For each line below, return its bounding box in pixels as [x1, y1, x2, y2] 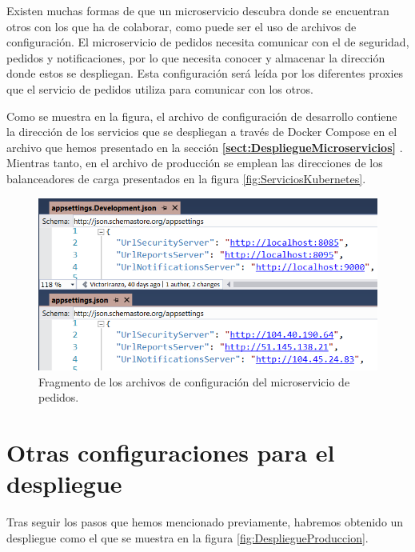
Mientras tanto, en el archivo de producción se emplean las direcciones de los [6, 154, 383, 171]
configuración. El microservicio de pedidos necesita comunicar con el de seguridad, [6, 34, 409, 50]
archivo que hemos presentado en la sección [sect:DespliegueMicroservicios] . [6, 138, 403, 155]
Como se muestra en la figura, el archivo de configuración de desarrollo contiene [6, 107, 397, 124]
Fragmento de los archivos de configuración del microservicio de [38, 373, 350, 390]
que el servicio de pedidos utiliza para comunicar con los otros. [6, 80, 313, 97]
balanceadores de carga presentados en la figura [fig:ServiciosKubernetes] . [6, 170, 366, 186]
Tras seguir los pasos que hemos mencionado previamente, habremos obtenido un [6, 514, 404, 530]
